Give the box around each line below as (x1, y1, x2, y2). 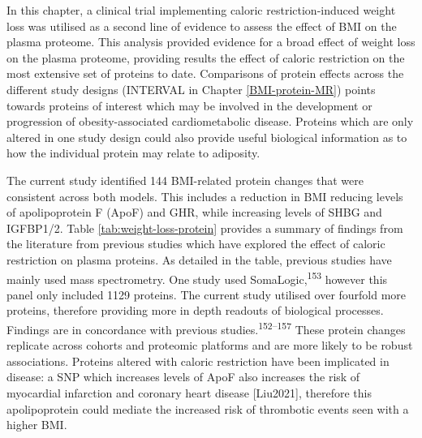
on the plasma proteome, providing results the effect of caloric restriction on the (6, 49, 405, 66)
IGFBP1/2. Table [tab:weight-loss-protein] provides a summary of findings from (6, 219, 403, 236)
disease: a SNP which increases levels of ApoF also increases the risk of (6, 368, 360, 385)
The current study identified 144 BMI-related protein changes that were (6, 171, 364, 188)
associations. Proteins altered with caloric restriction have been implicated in (6, 352, 390, 369)
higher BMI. (6, 416, 67, 433)
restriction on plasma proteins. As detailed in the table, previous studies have (6, 251, 392, 268)
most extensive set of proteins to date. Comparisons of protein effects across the (6, 65, 404, 82)
